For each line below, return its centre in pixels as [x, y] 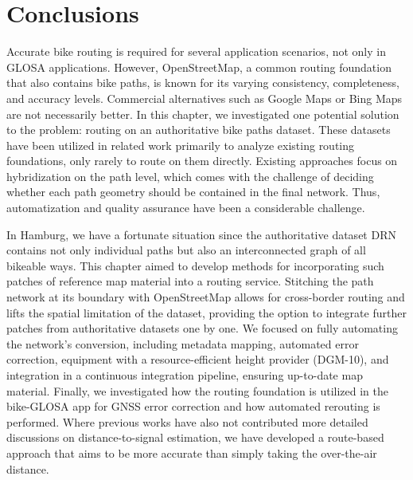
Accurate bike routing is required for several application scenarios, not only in [196, 51]
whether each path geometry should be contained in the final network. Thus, [193, 192]
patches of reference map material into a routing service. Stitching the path [190, 281]
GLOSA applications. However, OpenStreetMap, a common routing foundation [199, 67]
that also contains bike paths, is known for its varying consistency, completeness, [203, 83]
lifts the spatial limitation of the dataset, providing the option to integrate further [206, 312]
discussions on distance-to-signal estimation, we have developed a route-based [195, 437]
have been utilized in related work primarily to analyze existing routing [181, 145]
